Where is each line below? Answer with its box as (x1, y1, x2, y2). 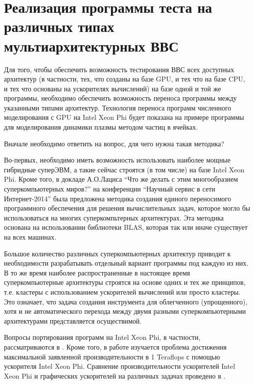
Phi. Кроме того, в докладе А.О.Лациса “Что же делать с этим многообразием (4, 174, 238, 184)
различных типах (4, 16, 115, 36)
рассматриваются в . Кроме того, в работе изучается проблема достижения (4, 341, 227, 352)
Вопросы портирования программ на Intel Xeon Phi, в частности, (4, 332, 201, 342)
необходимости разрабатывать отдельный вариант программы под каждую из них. (4, 258, 249, 268)
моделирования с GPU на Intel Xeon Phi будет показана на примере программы (4, 112, 244, 122)
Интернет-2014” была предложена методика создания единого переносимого (4, 193, 231, 203)
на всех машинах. (4, 232, 56, 242)
